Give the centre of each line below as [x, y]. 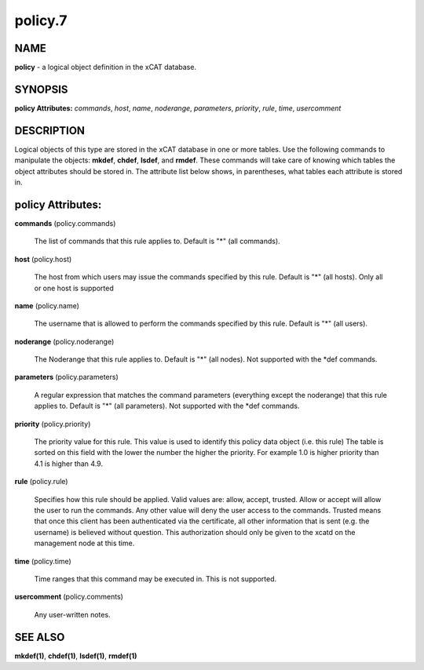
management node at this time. [84, 543]
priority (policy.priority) [53, 424]
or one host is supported [74, 288]
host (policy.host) [43, 259]
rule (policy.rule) [41, 482]
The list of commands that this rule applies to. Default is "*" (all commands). [157, 241]
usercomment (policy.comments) [69, 597]
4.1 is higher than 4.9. [69, 464]
